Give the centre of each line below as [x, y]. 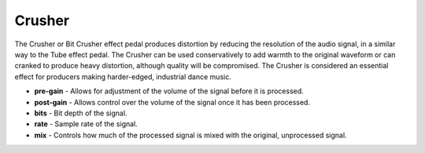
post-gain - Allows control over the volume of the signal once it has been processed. [172, 102]
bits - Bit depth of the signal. [81, 113]
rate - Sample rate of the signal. [86, 124]
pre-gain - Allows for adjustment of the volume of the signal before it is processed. [169, 91]
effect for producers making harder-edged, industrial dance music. [123, 76]
